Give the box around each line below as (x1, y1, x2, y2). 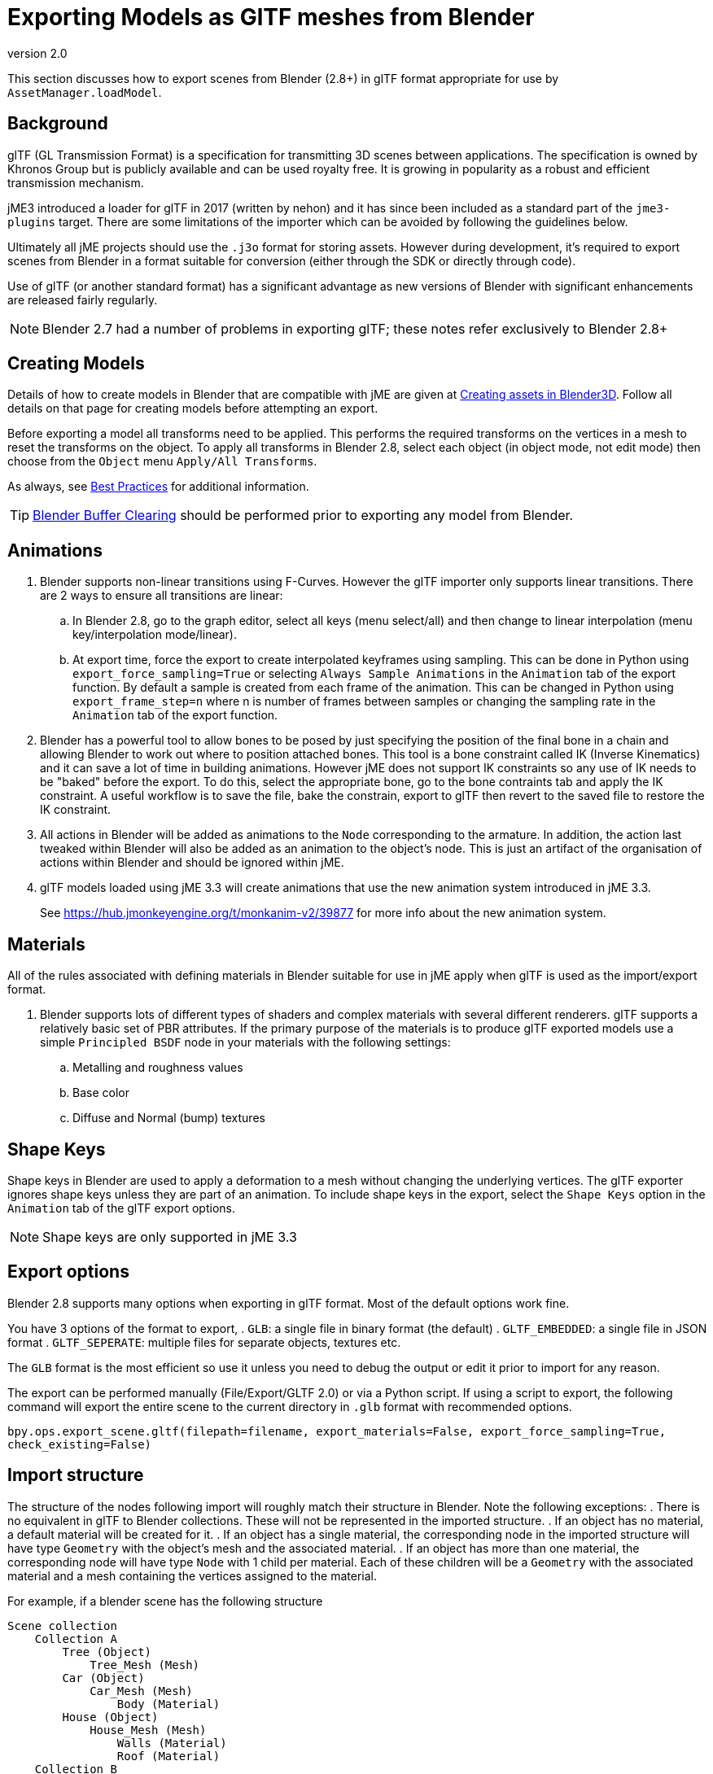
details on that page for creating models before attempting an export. (7, 401, 378, 416)
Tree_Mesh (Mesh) (90, 1658, 200, 1671)
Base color (72, 1086, 129, 1100)
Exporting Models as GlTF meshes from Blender (7, 3, 535, 31)
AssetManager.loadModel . (7, 85, 162, 99)
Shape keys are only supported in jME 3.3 (42, 1228, 297, 1245)
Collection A (34, 1632, 117, 1645)
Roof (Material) (116, 1749, 221, 1763)
